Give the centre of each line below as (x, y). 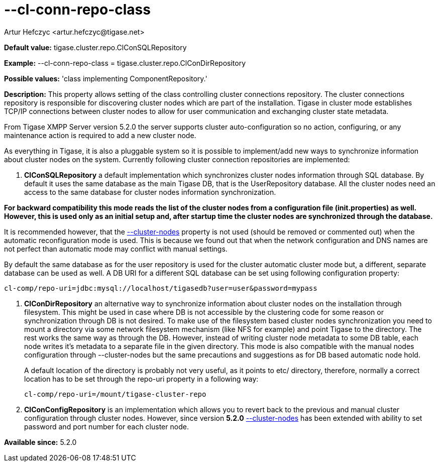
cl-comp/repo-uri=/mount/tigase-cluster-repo (115, 394)
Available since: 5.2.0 (40, 442)
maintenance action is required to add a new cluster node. (100, 135)
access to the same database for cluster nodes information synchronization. (150, 192)
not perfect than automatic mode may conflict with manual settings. (116, 249)
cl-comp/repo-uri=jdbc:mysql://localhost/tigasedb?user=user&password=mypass (161, 288)
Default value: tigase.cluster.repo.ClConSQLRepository (95, 47)
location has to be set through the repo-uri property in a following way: (141, 379)
